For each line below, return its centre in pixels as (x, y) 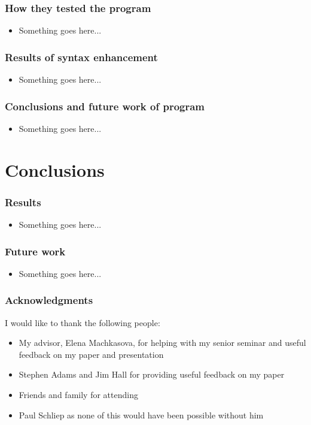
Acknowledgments (49, 300)
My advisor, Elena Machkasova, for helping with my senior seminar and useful (162, 343)
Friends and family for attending (78, 395)
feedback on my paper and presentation (91, 354)
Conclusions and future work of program (105, 106)
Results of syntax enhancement (81, 57)
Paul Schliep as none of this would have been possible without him (141, 415)
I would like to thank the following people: (83, 322)
